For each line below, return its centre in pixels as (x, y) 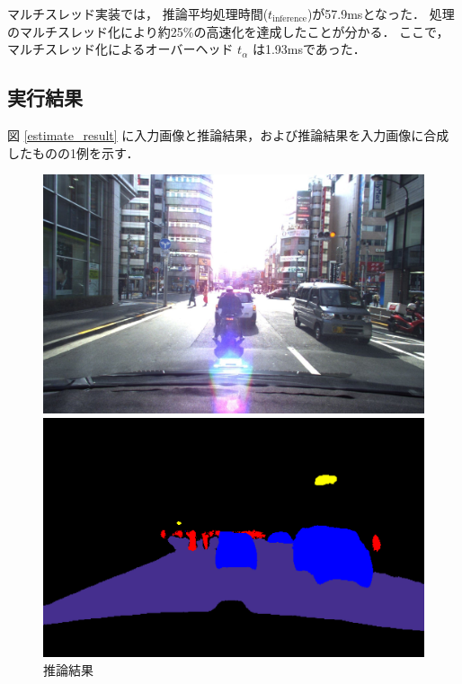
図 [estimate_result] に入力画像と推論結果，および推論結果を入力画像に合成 (228, 134)
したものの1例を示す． (73, 152)
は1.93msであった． (309, 49)
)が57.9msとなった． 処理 (381, 13)
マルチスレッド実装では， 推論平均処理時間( (138, 13)
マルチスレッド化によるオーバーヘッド (120, 49)
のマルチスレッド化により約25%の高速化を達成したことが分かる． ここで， (228, 31)
